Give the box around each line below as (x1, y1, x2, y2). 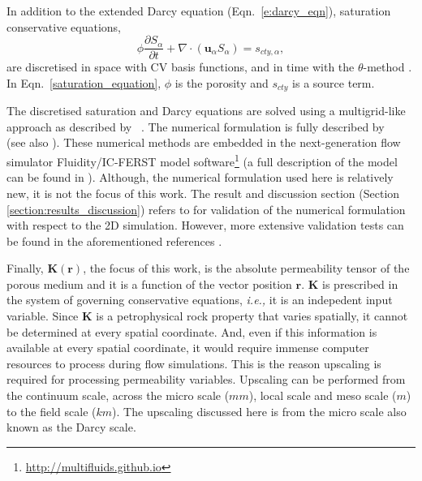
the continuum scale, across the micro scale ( (6, 387, 230, 404)
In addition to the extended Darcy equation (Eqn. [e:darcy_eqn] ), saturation (6, 2, 391, 19)
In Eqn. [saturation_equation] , (6, 74, 161, 91)
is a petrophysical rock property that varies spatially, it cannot (96, 307, 408, 324)
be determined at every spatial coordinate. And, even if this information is (6, 323, 377, 340)
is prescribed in (322, 275, 398, 292)
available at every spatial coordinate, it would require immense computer (6, 339, 369, 356)
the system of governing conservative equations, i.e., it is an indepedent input (6, 291, 393, 308)
